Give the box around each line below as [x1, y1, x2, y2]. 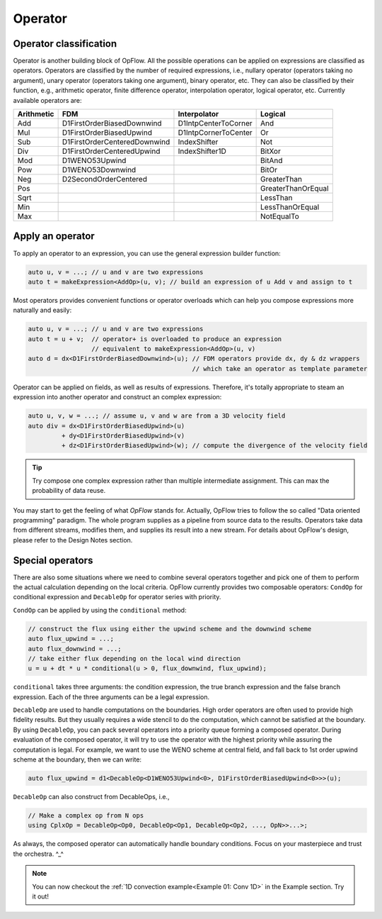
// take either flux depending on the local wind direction [28, 655, 241, 662]
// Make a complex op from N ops [28, 811, 144, 819]
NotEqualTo [260, 211, 300, 221]
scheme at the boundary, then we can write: [13, 755, 141, 764]
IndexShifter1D [178, 146, 226, 156]
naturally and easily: [13, 306, 72, 315]
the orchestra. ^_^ [13, 850, 64, 858]
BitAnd [260, 156, 283, 166]
